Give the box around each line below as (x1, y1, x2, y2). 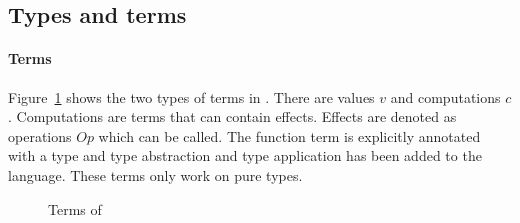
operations (8, 125, 72, 146)
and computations (390, 86, 501, 107)
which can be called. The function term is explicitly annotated (98, 125, 481, 146)
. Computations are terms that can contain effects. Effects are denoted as (8, 106, 457, 127)
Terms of (48, 198, 102, 219)
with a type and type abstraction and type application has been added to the (8, 145, 482, 166)
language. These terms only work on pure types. (8, 164, 303, 185)
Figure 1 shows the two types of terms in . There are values (8, 86, 375, 107)
